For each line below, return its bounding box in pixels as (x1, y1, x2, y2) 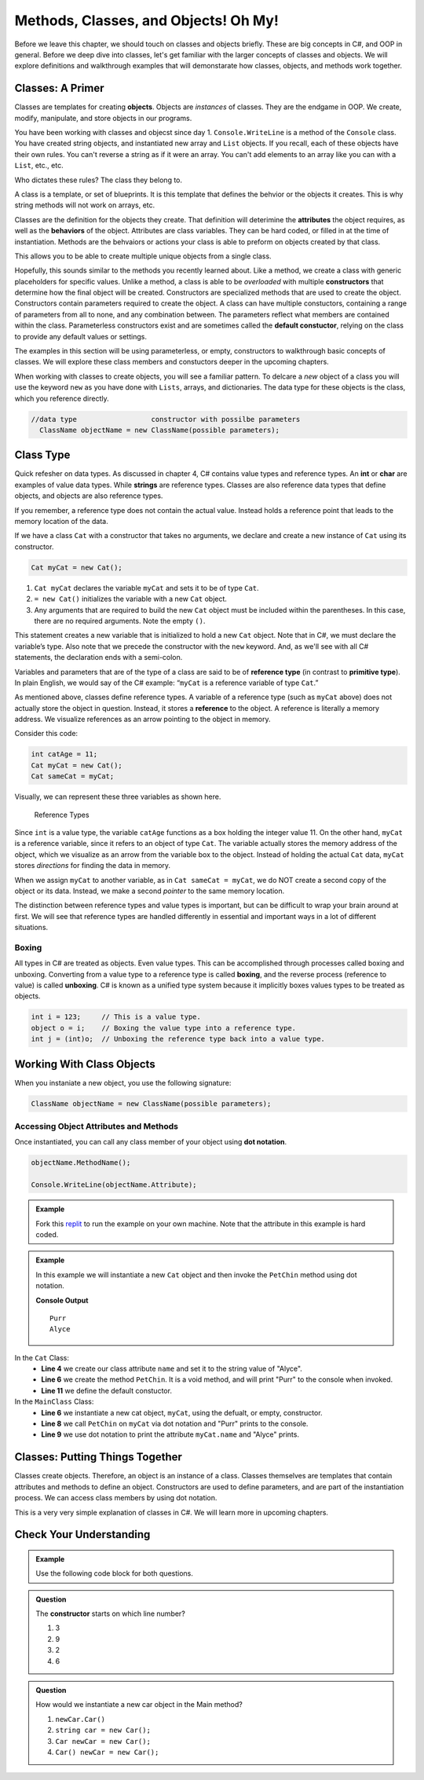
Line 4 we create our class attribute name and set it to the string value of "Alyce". (41, 1364, 302, 1374)
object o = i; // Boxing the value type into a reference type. (31, 1024, 297, 1032)
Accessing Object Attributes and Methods (14, 1121, 179, 1132)
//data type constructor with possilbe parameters (31, 415, 301, 423)
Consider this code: (14, 729, 79, 738)
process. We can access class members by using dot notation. (14, 1493, 217, 1503)
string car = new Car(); (55, 1726, 151, 1735)
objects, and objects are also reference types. (14, 491, 163, 500)
